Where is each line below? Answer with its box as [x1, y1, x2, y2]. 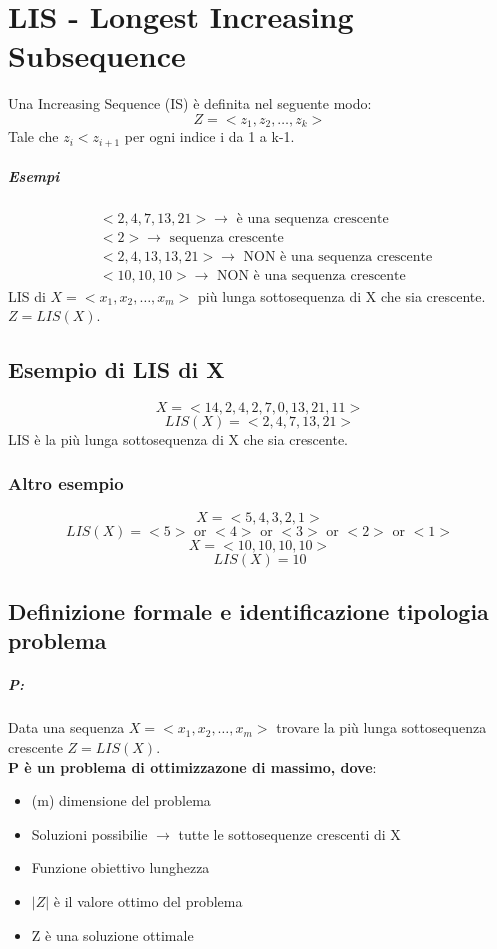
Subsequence [8, 35, 186, 76]
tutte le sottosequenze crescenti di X [178, 823, 401, 844]
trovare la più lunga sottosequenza [276, 717, 487, 738]
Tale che [8, 126, 59, 147]
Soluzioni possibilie [31, 823, 148, 844]
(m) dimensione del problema [31, 790, 211, 811]
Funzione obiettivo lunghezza [31, 857, 210, 878]
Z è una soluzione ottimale [31, 924, 194, 945]
